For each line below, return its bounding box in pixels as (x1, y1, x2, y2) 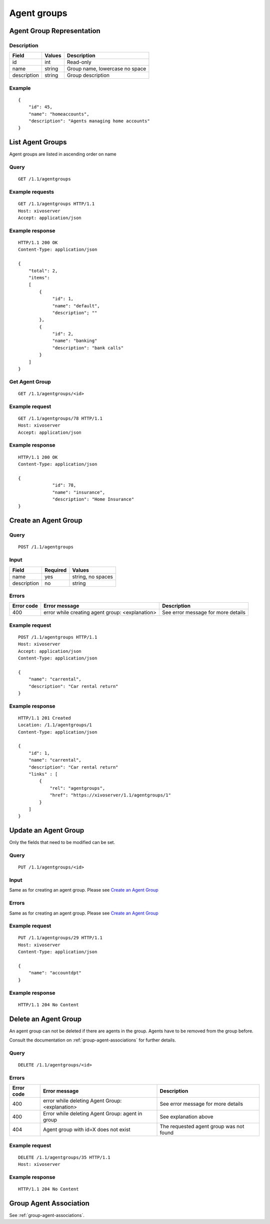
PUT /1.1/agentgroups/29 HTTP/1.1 (18, 935, 102, 941)
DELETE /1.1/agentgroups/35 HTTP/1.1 (18, 1154, 111, 1160)
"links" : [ (28, 771, 58, 777)
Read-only (66, 59, 92, 66)
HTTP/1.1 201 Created (18, 715, 71, 721)
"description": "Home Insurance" (52, 496, 134, 502)
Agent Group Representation (9, 27, 101, 35)
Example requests (9, 189, 54, 196)
